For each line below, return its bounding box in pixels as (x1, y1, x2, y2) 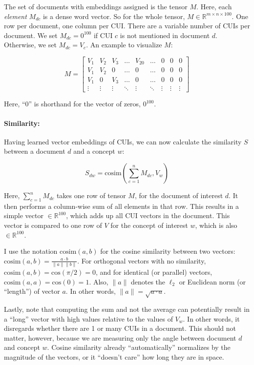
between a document (4, 146, 65, 156)
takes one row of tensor (56, 190, 126, 201)
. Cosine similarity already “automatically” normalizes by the (47, 342, 231, 352)
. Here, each (196, 1, 232, 11)
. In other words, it (183, 313, 240, 324)
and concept (4, 342, 40, 352)
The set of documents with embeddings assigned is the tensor (4, 1, 188, 11)
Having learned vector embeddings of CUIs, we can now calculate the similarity (4, 136, 242, 146)
